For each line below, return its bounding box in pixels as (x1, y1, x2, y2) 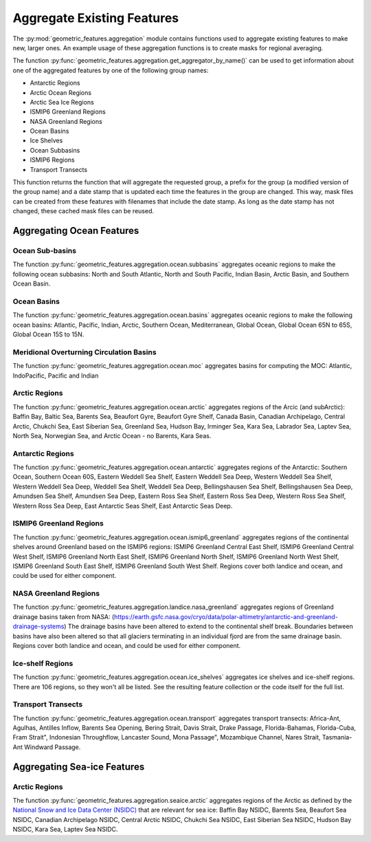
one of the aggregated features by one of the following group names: (12, 66, 209, 74)
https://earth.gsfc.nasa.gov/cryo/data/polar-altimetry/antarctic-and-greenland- (113, 612, 338, 620)
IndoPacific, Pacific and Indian (12, 371, 99, 380)
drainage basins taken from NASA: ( (12, 612, 115, 620)
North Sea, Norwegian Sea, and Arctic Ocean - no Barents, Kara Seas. (12, 431, 212, 440)
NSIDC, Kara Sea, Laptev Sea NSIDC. (12, 825, 118, 834)
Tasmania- (322, 733, 352, 742)
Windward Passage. (24, 743, 81, 751)
